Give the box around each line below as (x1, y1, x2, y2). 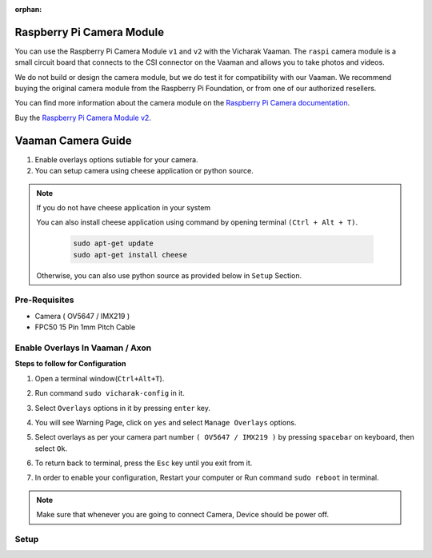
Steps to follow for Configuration (14, 359, 126, 369)
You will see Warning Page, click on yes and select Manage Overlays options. (34, 417, 297, 427)
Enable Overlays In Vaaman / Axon (14, 342, 152, 353)
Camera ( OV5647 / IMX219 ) (34, 311, 130, 321)
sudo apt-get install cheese (73, 250, 188, 259)
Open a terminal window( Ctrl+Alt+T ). (34, 373, 165, 383)
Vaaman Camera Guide (14, 134, 132, 147)
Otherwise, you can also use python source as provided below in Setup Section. (36, 270, 302, 280)
